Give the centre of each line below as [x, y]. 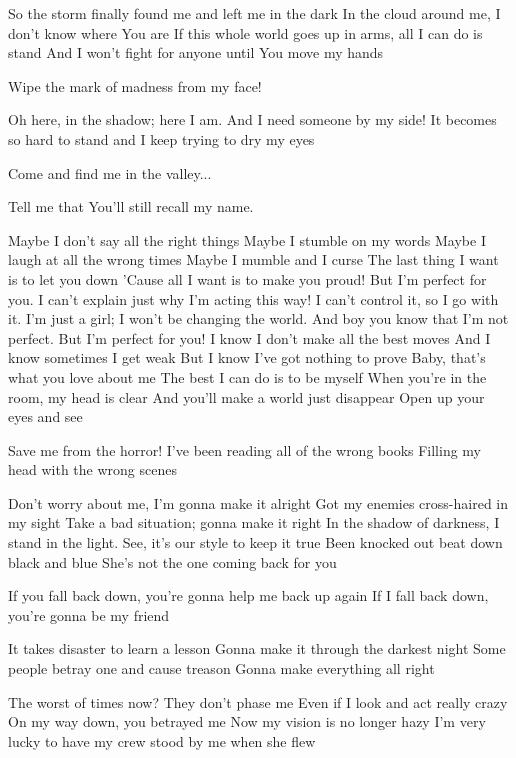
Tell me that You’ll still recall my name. [131, 206]
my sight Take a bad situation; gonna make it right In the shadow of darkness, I [254, 522]
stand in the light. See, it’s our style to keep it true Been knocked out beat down [255, 542]
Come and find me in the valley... [110, 172]
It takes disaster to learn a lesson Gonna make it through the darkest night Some [257, 648]
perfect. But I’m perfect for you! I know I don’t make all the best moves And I [249, 337]
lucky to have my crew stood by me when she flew [162, 740]
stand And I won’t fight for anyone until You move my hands [196, 52]
